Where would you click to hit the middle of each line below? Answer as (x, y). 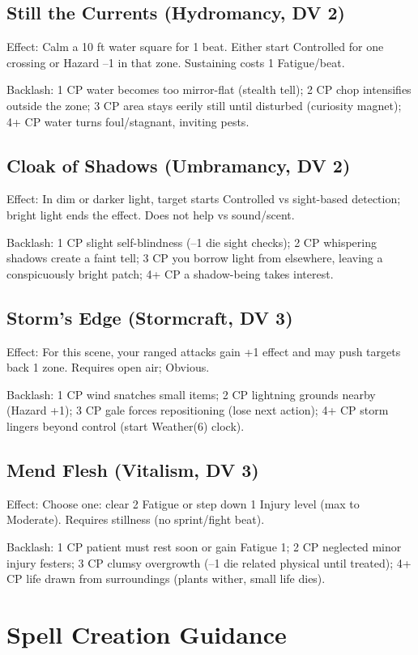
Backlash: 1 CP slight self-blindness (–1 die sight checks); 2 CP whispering (192, 242)
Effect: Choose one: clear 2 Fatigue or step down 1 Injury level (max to (183, 503)
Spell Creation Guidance (147, 634)
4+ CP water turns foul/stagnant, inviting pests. (128, 121)
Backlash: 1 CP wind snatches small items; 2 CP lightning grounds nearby (191, 394)
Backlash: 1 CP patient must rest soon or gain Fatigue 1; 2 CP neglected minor (204, 546)
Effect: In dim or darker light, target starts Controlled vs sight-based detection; (204, 199)
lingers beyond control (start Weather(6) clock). (126, 425)
